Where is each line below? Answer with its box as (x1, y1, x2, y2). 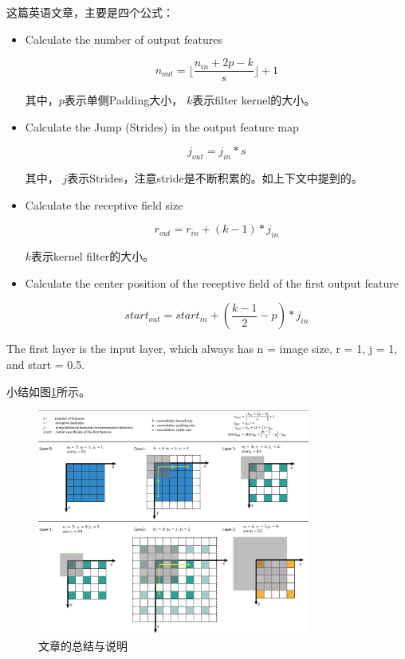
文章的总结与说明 (38, 637, 128, 653)
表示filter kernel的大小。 (192, 92, 316, 108)
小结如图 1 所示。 (6, 382, 90, 399)
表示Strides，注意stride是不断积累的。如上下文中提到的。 (67, 170, 363, 186)
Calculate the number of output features (25, 30, 222, 47)
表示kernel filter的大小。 (31, 248, 155, 265)
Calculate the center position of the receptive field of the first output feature (25, 274, 399, 291)
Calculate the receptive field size (25, 196, 183, 213)
